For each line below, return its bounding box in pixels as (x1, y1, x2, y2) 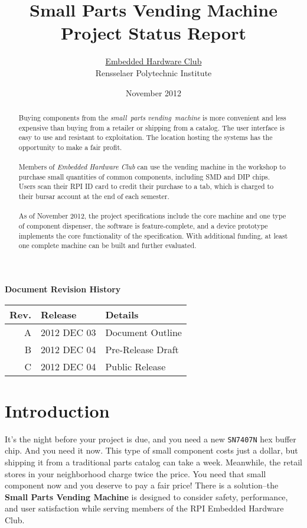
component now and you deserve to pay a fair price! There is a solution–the (5, 479, 279, 491)
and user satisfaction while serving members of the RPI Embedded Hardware (5, 502, 284, 514)
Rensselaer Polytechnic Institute (95, 66, 212, 79)
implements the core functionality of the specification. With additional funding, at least (18, 230, 288, 240)
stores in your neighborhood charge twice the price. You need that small (5, 467, 266, 480)
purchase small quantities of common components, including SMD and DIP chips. (18, 171, 270, 181)
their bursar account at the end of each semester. (18, 191, 169, 201)
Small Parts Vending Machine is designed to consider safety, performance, (5, 490, 288, 503)
